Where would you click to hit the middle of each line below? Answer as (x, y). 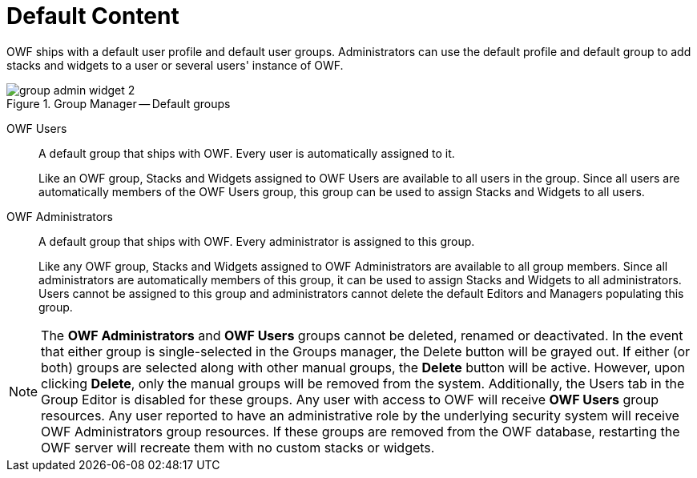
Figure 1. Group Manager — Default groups (119, 103)
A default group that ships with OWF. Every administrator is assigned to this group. (257, 241)
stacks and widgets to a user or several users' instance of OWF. (175, 65)
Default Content (93, 16)
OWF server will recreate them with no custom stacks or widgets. (238, 447)
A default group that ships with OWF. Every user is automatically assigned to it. (247, 153)
